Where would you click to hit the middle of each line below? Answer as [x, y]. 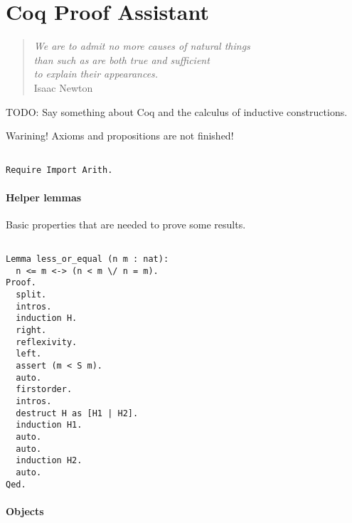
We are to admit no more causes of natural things [142, 46]
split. [31, 295]
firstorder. [44, 390]
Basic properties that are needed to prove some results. [126, 224]
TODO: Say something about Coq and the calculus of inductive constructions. [177, 111]
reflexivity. [47, 342]
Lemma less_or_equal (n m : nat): [87, 259]
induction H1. [49, 425]
